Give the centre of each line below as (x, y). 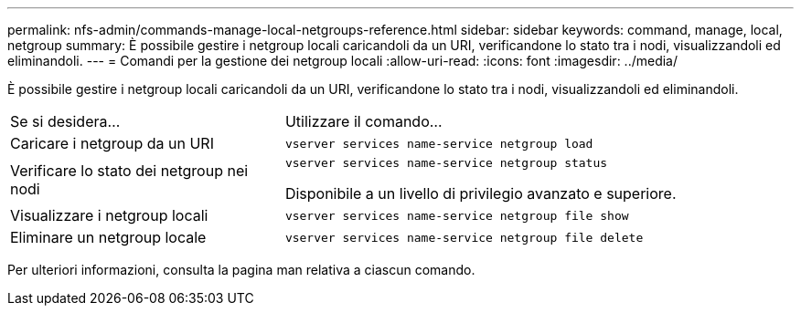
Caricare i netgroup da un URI (112, 143)
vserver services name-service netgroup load (439, 143)
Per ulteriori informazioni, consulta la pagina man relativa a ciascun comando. (241, 270)
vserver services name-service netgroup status (446, 163)
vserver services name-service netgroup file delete (464, 237)
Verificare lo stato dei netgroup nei (129, 170)
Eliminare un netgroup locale (108, 237)
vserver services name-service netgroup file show (457, 215)
